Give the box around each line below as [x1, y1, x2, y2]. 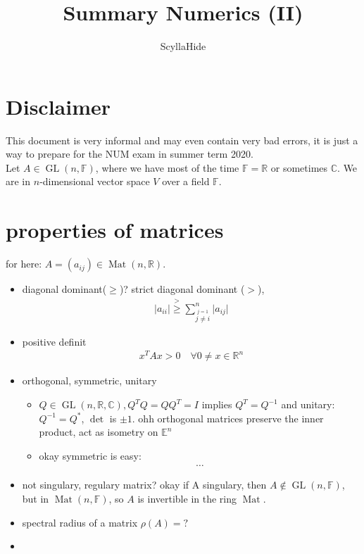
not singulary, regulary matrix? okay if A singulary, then [22, 477, 267, 492]
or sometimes [270, 160, 328, 175]
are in [6, 174, 31, 189]
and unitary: [281, 397, 335, 412]
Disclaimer [6, 92, 111, 120]
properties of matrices [6, 215, 224, 244]
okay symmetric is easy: [39, 448, 142, 462]
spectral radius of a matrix [22, 515, 138, 529]
